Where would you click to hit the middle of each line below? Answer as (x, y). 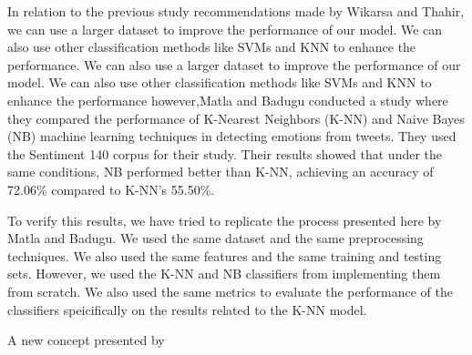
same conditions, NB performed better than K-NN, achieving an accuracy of (221, 172)
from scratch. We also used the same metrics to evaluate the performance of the (230, 291)
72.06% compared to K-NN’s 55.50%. (111, 189)
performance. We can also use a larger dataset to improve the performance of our (234, 64)
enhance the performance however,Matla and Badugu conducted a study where (228, 100)
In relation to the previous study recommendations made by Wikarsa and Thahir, (236, 11)
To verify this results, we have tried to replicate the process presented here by (225, 220)
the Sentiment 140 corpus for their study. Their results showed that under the (225, 153)
